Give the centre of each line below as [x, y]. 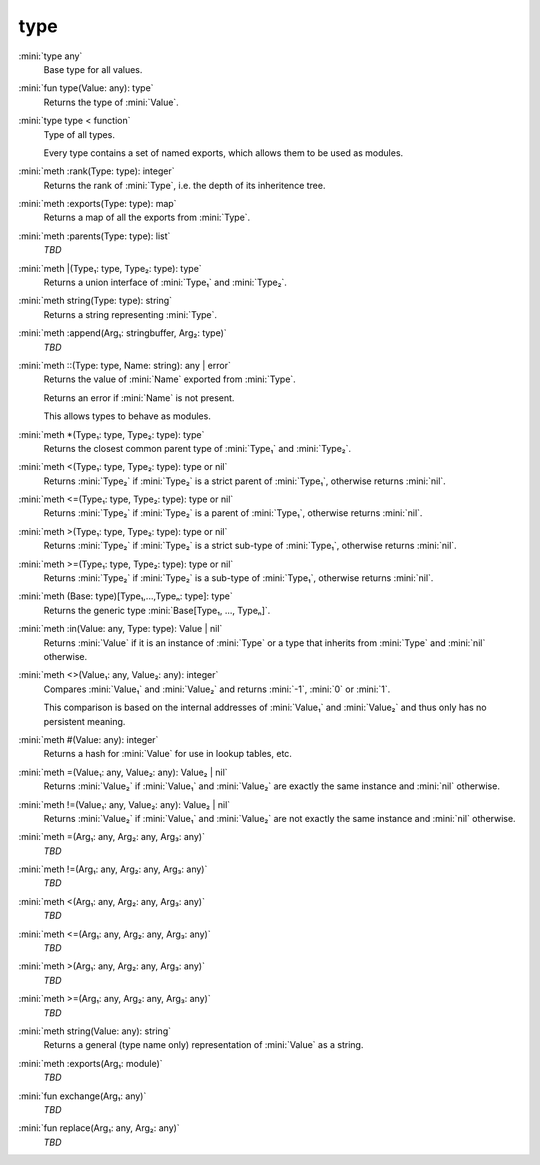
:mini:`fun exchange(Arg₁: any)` [82, 1096]
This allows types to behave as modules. [127, 416]
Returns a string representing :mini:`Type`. [130, 314]
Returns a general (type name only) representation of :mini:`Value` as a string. [203, 1045]
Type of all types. [79, 134]
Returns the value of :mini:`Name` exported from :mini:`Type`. [170, 379]
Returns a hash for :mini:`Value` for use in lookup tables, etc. [167, 754]
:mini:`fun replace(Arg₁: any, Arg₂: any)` [99, 1128]
